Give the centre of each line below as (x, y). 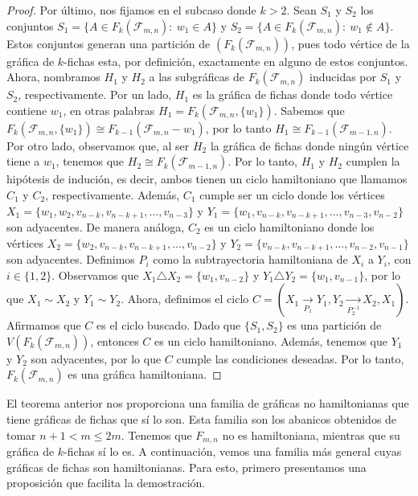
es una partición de (334, 325)
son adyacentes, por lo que (96, 358)
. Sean (301, 10)
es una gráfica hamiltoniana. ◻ (145, 374)
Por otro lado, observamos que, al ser (98, 145)
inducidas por (343, 77)
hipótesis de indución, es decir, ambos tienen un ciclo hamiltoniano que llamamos (207, 179)
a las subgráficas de (197, 77)
